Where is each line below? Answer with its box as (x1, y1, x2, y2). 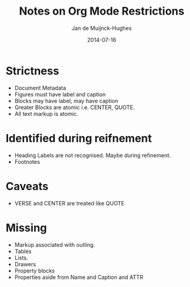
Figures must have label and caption (14, 90, 106, 98)
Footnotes (14, 158, 40, 165)
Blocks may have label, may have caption (14, 97, 119, 104)
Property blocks (14, 267, 55, 274)
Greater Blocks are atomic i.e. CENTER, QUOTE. (14, 104, 135, 111)
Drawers (14, 260, 37, 268)
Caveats (5, 179, 49, 193)
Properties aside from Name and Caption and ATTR (14, 273, 144, 281)
